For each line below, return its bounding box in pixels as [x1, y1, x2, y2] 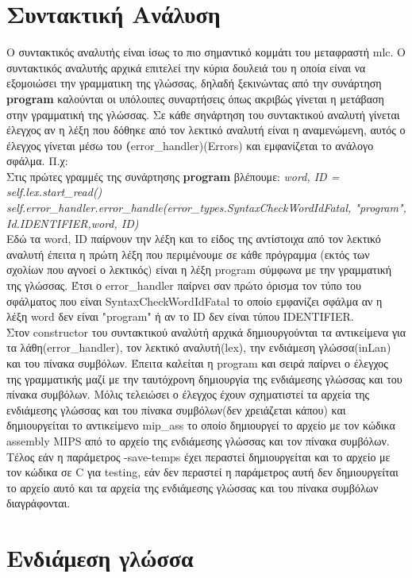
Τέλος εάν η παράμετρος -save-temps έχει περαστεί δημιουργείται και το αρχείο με [6, 448, 391, 464]
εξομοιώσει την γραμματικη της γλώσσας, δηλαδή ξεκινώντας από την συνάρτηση [6, 75, 382, 91]
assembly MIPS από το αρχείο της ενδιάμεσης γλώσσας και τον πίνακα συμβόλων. [6, 432, 390, 449]
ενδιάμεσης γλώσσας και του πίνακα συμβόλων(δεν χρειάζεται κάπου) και [6, 401, 346, 418]
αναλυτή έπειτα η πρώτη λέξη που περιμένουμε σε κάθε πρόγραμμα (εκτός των [6, 245, 370, 262]
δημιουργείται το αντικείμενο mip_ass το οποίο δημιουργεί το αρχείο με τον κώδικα [6, 417, 395, 433]
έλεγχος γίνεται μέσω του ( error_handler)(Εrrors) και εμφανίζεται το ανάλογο [6, 137, 374, 153]
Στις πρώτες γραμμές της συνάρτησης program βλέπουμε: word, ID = [6, 168, 340, 184]
